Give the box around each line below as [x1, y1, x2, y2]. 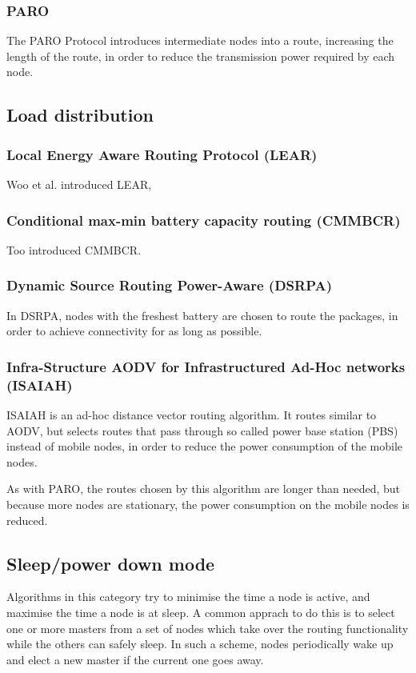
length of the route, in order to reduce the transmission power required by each [6, 47, 395, 64]
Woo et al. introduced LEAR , [6, 176, 152, 192]
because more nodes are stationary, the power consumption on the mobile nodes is [6, 495, 410, 512]
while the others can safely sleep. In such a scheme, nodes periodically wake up [6, 635, 394, 652]
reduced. [6, 511, 48, 528]
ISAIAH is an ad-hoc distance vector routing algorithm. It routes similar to [6, 406, 377, 423]
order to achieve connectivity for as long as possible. [6, 322, 262, 339]
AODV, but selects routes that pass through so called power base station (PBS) [6, 422, 398, 439]
